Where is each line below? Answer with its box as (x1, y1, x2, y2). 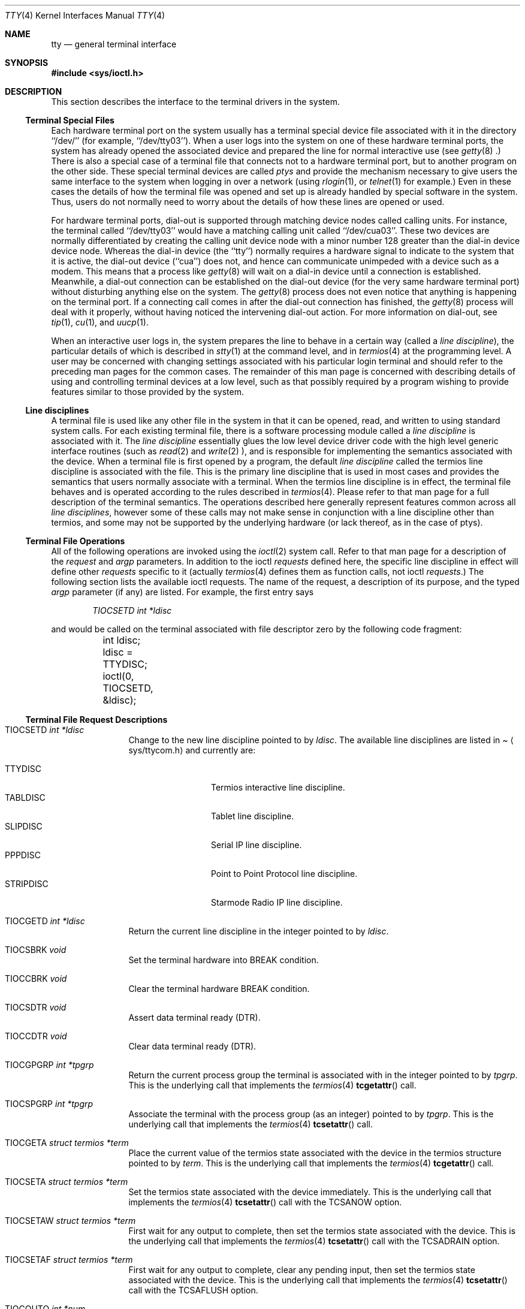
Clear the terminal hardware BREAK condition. (128, 984, 310, 994)
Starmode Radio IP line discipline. (211, 897, 343, 907)
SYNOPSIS (5, 58, 49, 68)
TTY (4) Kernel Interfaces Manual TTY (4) (5, 10, 165, 20)
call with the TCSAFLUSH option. (128, 1285, 258, 1295)
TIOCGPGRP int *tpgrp (5, 1060, 94, 1070)
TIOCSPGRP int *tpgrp (5, 1099, 93, 1109)
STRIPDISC (5, 879, 49, 889)
